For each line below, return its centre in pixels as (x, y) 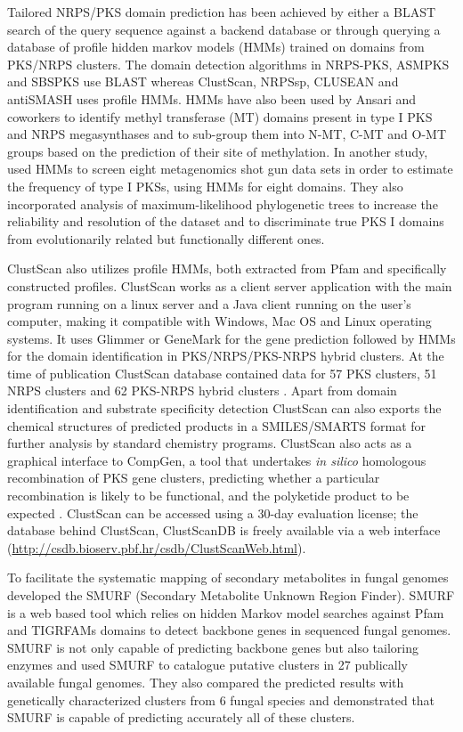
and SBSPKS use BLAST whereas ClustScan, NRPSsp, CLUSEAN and (203, 81)
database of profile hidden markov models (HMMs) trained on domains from (216, 47)
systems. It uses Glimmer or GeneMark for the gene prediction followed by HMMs (231, 338)
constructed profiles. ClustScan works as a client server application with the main (230, 285)
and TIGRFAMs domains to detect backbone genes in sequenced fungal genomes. (229, 630)
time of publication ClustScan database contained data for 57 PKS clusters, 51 (222, 373)
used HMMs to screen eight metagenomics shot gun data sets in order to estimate (230, 169)
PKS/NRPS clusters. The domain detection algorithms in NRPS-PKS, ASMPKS (228, 64)
